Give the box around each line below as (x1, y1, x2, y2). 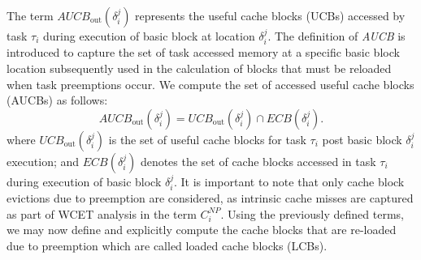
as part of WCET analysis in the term (7, 205, 197, 222)
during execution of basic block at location (42, 28, 255, 44)
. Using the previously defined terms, (220, 205, 404, 222)
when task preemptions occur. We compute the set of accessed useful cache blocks (7, 75, 414, 92)
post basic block (322, 130, 402, 147)
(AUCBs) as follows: (7, 92, 108, 109)
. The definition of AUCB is (267, 28, 406, 44)
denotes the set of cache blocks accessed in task (140, 152, 376, 169)
